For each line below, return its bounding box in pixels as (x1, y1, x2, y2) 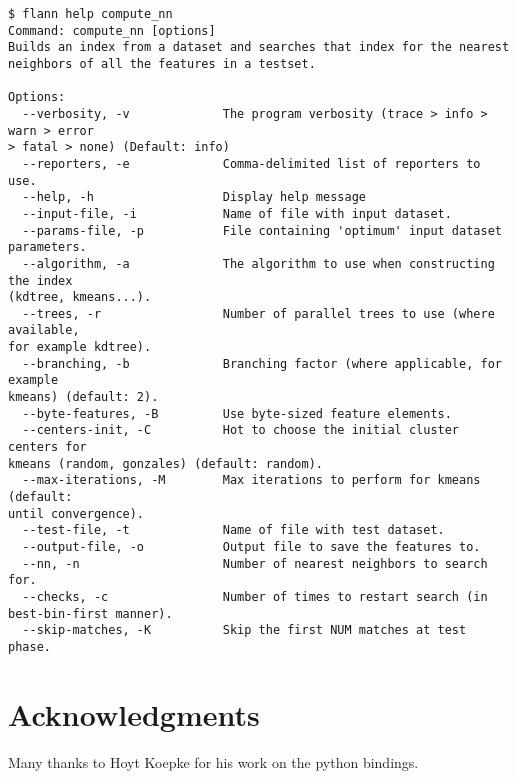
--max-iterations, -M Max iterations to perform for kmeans (22, 473, 481, 488)
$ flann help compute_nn (8, 7, 173, 21)
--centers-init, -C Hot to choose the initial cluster (22, 423, 460, 438)
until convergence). (8, 506, 145, 521)
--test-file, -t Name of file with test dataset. (22, 523, 445, 538)
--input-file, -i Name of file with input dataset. (22, 206, 452, 221)
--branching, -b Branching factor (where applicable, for (22, 356, 502, 371)
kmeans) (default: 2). (8, 390, 159, 405)
